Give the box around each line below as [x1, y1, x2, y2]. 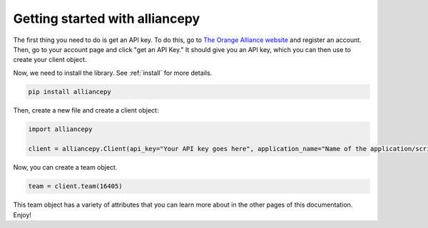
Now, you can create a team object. [13, 163, 118, 172]
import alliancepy [28, 125, 93, 133]
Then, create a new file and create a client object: [13, 105, 159, 114]
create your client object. [13, 56, 87, 64]
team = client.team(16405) [28, 182, 123, 190]
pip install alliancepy [28, 88, 112, 95]
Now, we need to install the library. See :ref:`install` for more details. [13, 68, 213, 77]
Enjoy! [13, 210, 32, 219]
